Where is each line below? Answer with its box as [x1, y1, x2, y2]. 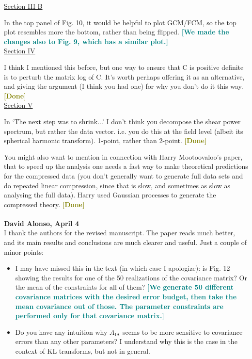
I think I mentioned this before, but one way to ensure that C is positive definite [4, 62, 244, 72]
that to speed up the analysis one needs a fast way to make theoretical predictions [4, 161, 248, 171]
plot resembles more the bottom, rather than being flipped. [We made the [4, 27, 229, 37]
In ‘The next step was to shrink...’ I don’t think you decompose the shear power [4, 116, 241, 126]
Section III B [4, 1, 43, 11]
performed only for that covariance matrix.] [15, 310, 164, 321]
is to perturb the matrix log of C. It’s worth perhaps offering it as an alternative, [4, 71, 245, 82]
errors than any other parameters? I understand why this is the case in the [15, 336, 237, 346]
